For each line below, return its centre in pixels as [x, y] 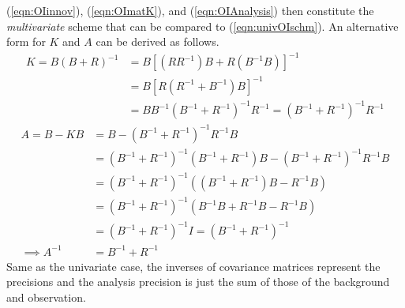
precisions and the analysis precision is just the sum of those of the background [198, 282]
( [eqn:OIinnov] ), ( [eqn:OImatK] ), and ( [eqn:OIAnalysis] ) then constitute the [190, 10]
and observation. [46, 297]
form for [26, 41]
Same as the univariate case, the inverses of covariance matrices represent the [193, 266]
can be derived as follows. [157, 41]
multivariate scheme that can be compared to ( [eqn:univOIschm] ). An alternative [202, 26]
